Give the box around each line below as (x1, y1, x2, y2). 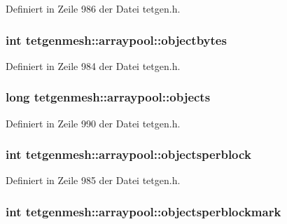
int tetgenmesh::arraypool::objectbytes (6, 31, 227, 48)
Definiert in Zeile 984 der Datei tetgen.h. (6, 58, 181, 73)
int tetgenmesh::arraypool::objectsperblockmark (6, 202, 281, 220)
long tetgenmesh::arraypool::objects (6, 88, 211, 106)
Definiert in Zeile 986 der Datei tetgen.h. (6, 1, 181, 15)
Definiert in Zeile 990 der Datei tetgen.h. (6, 115, 181, 130)
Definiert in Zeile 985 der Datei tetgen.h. (6, 173, 181, 188)
